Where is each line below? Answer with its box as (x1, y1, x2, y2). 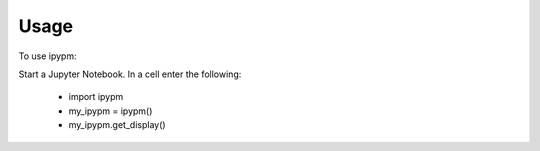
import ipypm (68, 91, 124, 103)
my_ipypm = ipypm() (68, 105, 153, 117)
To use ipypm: (18, 50, 77, 62)
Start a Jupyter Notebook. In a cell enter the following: (18, 68, 242, 80)
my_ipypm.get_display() (68, 119, 166, 131)
